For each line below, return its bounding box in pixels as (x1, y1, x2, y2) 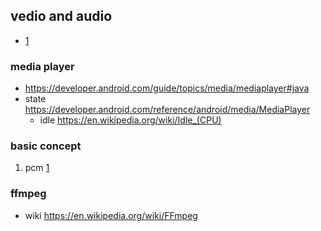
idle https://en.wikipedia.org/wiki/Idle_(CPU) (39, 114, 222, 126)
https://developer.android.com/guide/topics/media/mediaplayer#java (24, 82, 310, 94)
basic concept (10, 139, 82, 153)
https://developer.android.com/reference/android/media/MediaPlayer (24, 104, 311, 116)
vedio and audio (10, 8, 113, 25)
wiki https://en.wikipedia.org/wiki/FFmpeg (24, 209, 198, 221)
